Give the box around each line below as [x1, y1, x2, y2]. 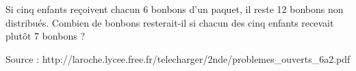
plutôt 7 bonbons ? [5, 29, 85, 43]
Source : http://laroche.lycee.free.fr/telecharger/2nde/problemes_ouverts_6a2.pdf [5, 51, 351, 66]
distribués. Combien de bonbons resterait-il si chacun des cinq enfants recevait [5, 15, 334, 29]
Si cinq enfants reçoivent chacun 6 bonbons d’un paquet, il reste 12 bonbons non [5, 2, 344, 16]
